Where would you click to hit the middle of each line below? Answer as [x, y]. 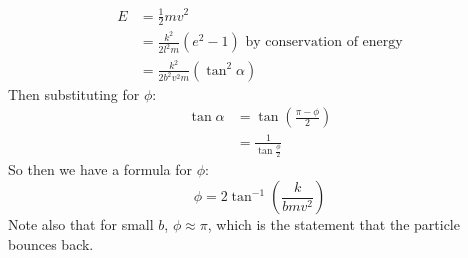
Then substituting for [74, 93]
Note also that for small [81, 224]
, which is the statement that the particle [333, 224]
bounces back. [51, 243]
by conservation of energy [324, 42]
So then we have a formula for [100, 169]
